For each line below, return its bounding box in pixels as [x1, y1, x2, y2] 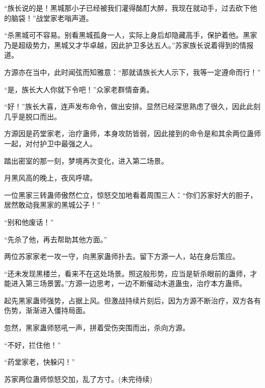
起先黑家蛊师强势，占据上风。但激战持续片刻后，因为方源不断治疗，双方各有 [4, 295, 261, 305]
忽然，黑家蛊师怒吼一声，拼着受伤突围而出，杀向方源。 [4, 322, 190, 333]
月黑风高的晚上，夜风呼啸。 [4, 172, 97, 183]
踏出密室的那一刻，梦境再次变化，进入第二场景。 [4, 155, 168, 166]
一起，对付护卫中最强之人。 [4, 138, 97, 148]
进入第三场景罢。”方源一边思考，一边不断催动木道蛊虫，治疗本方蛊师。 [11, 278, 247, 289]
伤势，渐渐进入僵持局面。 [4, 305, 90, 316]
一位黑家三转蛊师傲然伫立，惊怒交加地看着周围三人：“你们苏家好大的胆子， [4, 189, 257, 200]
